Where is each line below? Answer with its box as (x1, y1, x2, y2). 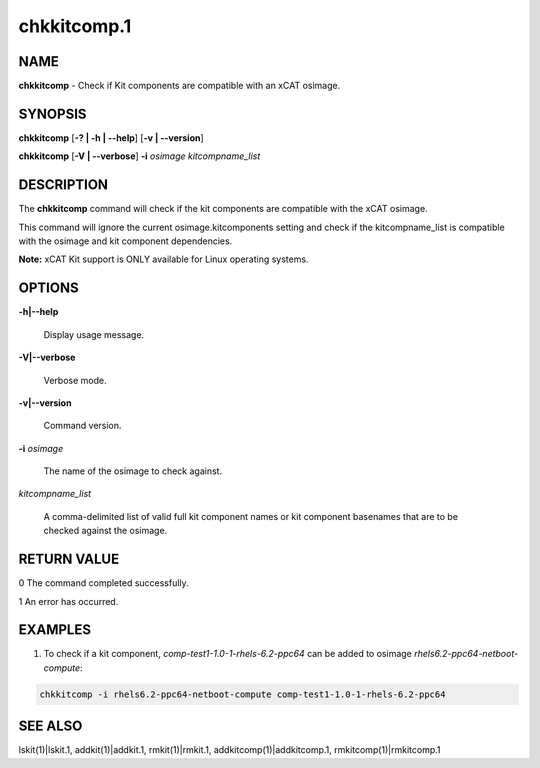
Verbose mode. (43, 374, 107, 386)
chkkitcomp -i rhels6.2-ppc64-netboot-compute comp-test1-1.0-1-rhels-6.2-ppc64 (39, 688, 446, 700)
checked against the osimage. (43, 525, 168, 537)
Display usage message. (43, 328, 145, 340)
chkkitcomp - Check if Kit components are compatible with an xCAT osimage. (18, 80, 341, 92)
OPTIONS (18, 280, 79, 297)
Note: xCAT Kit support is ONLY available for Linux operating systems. (18, 253, 309, 265)
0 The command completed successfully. (18, 577, 189, 589)
